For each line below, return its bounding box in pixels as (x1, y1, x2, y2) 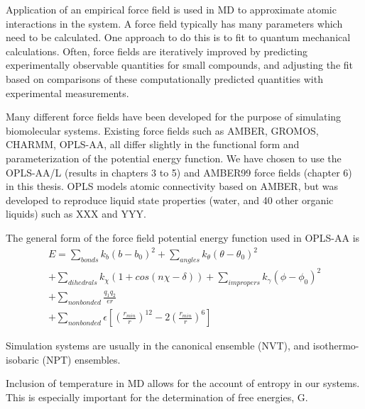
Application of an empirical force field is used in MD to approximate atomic (6, 2, 337, 16)
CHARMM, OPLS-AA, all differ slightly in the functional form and (6, 137, 300, 152)
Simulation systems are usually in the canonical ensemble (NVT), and (6, 338, 310, 353)
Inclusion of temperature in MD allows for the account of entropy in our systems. (6, 376, 360, 391)
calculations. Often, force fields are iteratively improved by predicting (6, 43, 308, 58)
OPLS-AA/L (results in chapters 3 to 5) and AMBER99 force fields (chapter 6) (6, 164, 352, 179)
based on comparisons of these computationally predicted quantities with (6, 71, 323, 86)
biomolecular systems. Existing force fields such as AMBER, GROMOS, (6, 123, 319, 138)
